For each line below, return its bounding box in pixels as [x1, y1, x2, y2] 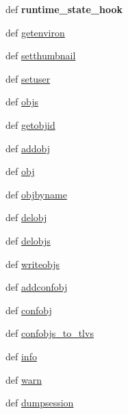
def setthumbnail [5, 48, 76, 63]
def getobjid [5, 117, 55, 132]
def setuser [5, 71, 51, 85]
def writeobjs [5, 256, 60, 271]
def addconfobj [5, 280, 68, 294]
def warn [5, 372, 42, 386]
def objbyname [5, 187, 67, 201]
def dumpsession [5, 395, 74, 410]
